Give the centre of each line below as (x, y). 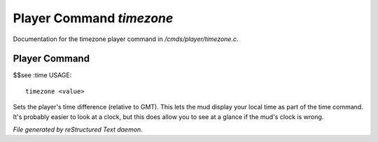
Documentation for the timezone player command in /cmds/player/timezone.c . (126, 39)
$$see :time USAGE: (42, 75)
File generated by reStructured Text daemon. (78, 129)
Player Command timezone (93, 18)
